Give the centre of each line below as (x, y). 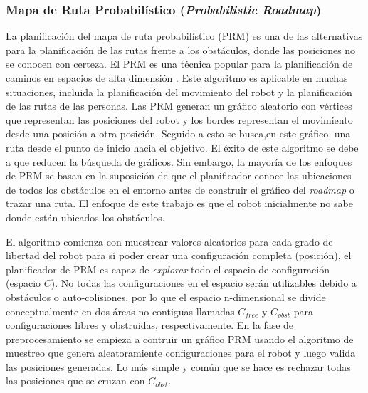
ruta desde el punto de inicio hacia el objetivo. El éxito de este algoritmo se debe (182, 147)
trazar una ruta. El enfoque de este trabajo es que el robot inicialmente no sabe (179, 203)
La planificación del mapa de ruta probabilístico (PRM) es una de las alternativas (184, 36)
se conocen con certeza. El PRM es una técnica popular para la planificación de (179, 64)
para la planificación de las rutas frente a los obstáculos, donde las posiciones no (181, 49)
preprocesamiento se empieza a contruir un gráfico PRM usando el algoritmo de (180, 339)
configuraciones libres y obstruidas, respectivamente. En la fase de (150, 325)
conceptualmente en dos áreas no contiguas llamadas (120, 311)
